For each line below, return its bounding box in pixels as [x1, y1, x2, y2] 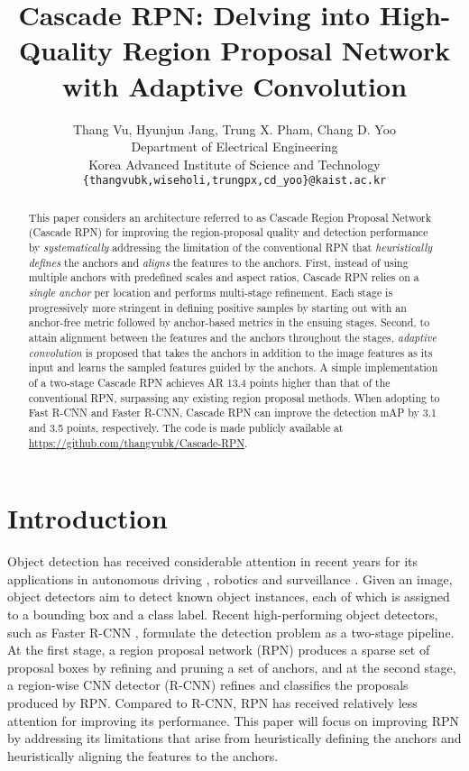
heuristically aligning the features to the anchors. [7, 746, 279, 765]
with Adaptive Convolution [61, 67, 408, 104]
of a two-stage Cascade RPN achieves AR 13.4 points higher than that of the [28, 374, 391, 390]
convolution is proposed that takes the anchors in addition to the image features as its [28, 344, 433, 360]
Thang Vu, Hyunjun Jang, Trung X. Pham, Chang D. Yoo [72, 119, 397, 138]
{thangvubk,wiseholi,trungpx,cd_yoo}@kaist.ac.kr [82, 174, 387, 188]
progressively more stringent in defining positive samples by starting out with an [28, 299, 407, 315]
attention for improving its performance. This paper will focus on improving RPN [7, 711, 460, 730]
